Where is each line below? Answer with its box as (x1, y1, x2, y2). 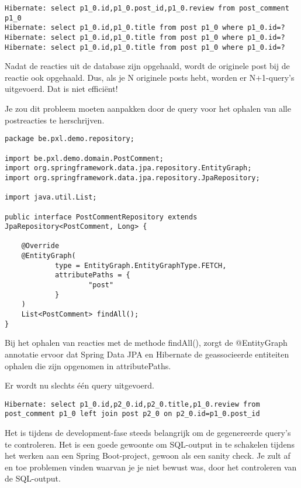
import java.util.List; (5, 193, 97, 202)
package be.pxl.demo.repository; (5, 135, 134, 143)
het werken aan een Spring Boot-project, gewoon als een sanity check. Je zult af (5, 449, 290, 462)
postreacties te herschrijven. (5, 114, 105, 126)
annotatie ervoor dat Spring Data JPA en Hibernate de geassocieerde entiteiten (5, 348, 289, 360)
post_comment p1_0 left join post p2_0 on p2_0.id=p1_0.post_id (5, 410, 260, 418)
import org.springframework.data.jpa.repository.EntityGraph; (5, 164, 252, 173)
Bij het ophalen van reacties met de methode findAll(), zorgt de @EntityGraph (5, 336, 288, 349)
